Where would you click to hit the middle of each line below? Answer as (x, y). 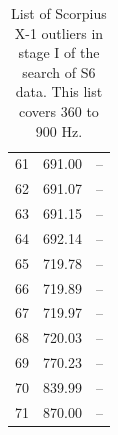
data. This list (59, 91)
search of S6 (59, 71)
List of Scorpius (59, 13)
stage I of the (59, 52)
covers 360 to (59, 110)
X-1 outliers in (59, 32)
